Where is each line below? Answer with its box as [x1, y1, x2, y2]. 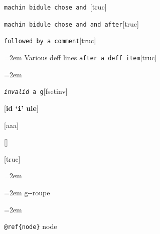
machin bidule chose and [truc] [4, 2, 107, 12]
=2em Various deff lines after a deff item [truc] [4, 52, 157, 62]
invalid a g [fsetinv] [4, 86, 68, 96]
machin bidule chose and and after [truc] [4, 18, 139, 29]
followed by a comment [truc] [4, 35, 96, 46]
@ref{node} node [4, 221, 57, 231]
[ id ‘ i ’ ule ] [4, 102, 39, 113]
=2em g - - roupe [4, 187, 50, 197]
